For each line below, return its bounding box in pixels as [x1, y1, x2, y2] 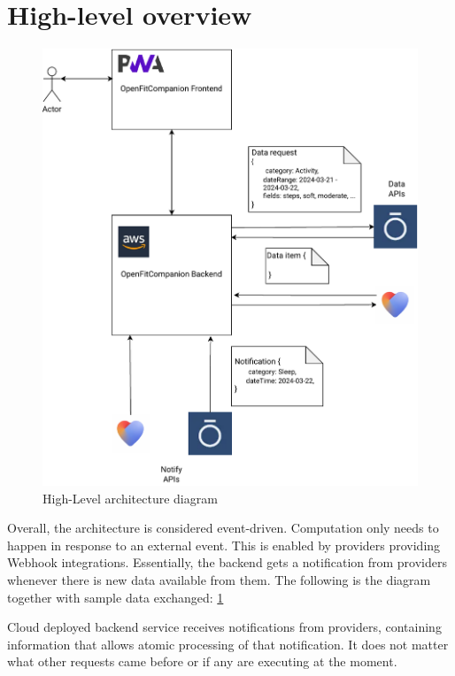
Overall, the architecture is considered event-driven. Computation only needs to [7, 519, 439, 537]
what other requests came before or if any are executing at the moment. [7, 652, 397, 671]
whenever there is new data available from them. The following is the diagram [7, 571, 431, 589]
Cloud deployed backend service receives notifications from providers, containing [7, 618, 442, 636]
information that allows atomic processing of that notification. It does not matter [7, 634, 449, 653]
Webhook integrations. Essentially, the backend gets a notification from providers [7, 553, 447, 572]
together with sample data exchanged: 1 [7, 588, 224, 606]
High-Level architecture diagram [42, 488, 218, 507]
